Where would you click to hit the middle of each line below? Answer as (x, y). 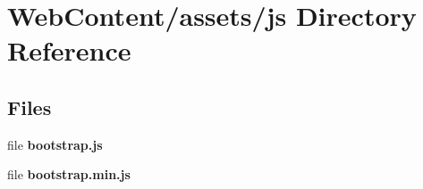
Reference (69, 50)
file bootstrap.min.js (69, 174)
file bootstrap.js (55, 144)
